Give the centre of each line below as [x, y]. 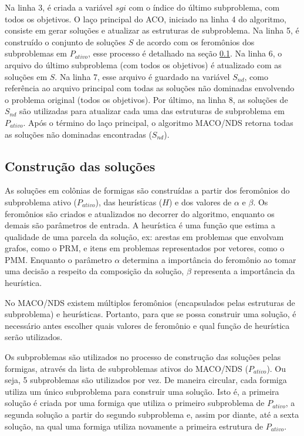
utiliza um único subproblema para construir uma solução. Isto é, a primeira [142, 391]
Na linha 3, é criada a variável [59, 7]
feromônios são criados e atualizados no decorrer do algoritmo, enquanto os [140, 213]
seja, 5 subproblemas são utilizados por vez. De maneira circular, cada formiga [146, 380]
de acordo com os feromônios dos [195, 41]
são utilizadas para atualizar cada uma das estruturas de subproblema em [152, 111]
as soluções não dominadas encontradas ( [78, 134]
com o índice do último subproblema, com [204, 7]
